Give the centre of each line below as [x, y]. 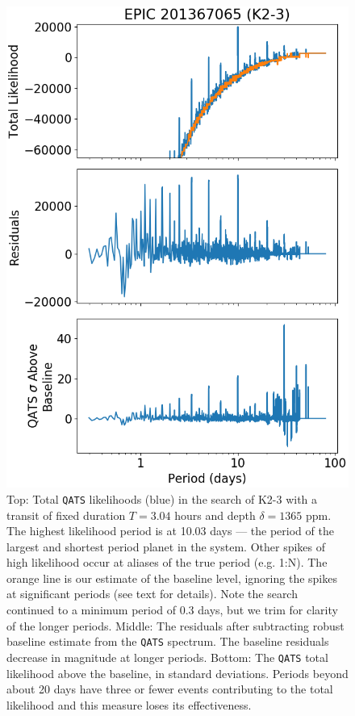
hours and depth [215, 515]
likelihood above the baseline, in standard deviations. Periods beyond [177, 673]
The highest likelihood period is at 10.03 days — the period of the [170, 531]
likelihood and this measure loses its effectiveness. [129, 704]
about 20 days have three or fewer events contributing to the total [170, 689]
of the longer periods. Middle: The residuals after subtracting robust [175, 625]
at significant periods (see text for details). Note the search [152, 594]
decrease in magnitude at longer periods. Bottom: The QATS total [167, 657]
